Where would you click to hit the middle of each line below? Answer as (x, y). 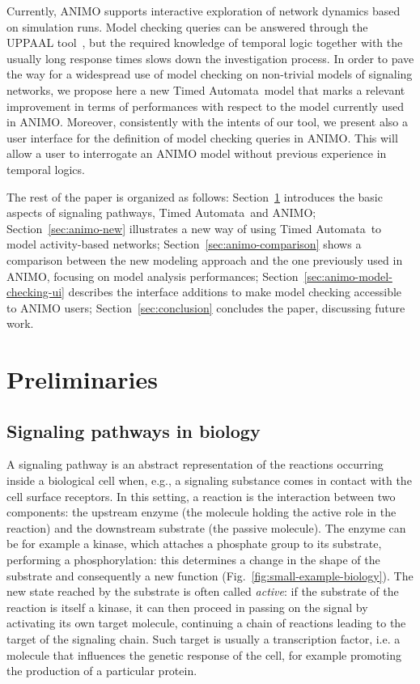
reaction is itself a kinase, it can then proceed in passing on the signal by (187, 607)
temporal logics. (46, 169)
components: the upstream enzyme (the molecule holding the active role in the (202, 512)
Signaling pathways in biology (134, 430)
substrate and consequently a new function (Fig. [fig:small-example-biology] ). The (210, 575)
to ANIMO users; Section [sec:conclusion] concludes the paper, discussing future (206, 307)
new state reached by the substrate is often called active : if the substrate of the (203, 591)
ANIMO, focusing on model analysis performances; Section (153, 276)
